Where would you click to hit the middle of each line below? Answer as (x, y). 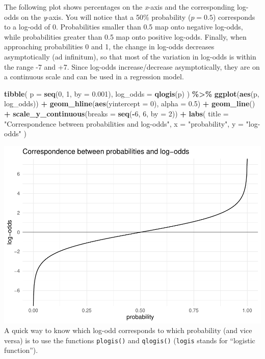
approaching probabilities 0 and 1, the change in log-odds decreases (109, 47)
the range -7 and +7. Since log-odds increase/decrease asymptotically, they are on (132, 66)
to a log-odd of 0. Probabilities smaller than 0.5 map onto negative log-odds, (124, 27)
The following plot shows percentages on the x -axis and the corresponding (120, 7)
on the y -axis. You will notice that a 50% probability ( (106, 17)
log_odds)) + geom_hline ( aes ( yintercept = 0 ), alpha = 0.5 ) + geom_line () (130, 103)
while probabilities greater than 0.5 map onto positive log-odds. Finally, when (125, 36)
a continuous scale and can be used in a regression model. (94, 77)
